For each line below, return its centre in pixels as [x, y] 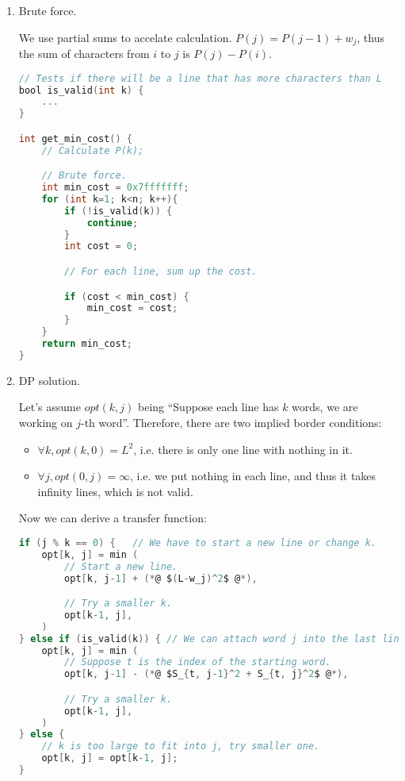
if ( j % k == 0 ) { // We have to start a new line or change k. [197, 542]
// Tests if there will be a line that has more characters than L [200, 78]
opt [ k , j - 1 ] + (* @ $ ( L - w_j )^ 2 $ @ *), [161, 578]
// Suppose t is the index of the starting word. [198, 662]
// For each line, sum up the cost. [161, 271]
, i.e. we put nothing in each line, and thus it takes [253, 476]
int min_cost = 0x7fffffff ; [115, 188]
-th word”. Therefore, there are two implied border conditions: [231, 422]
